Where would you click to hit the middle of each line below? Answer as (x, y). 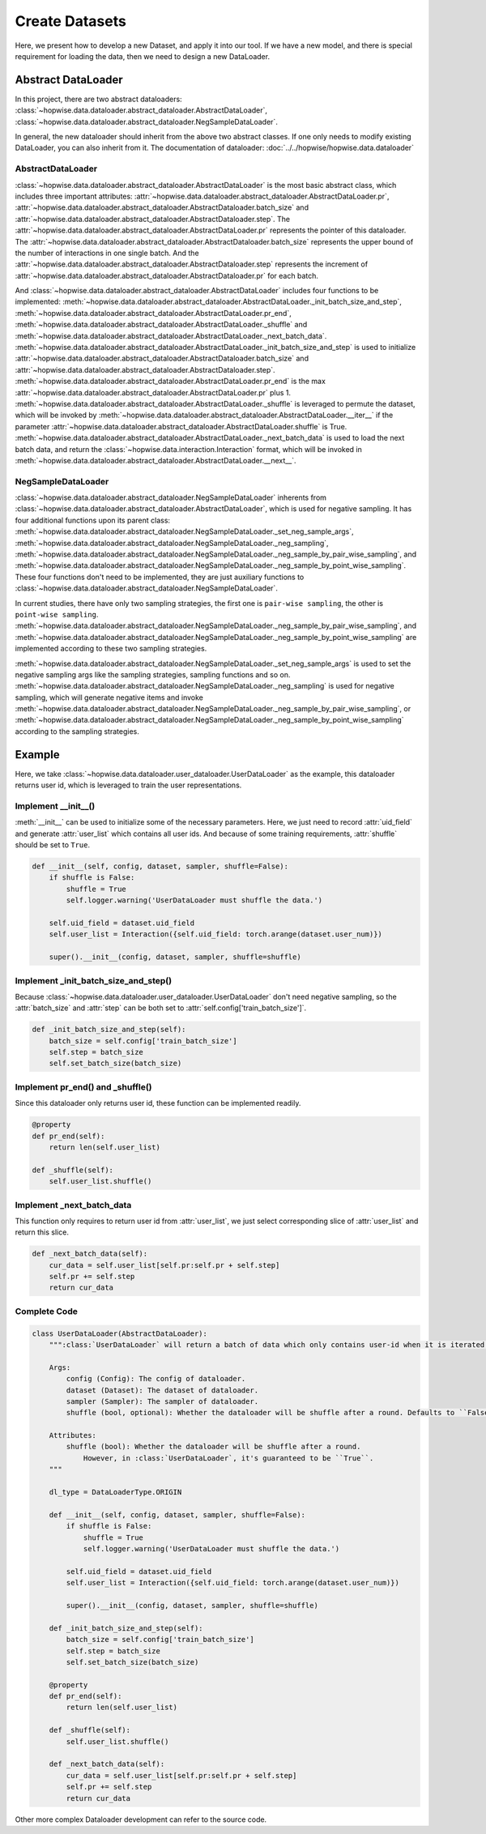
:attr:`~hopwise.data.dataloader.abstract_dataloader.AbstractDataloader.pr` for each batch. (167, 275)
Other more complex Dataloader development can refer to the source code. (141, 1819)
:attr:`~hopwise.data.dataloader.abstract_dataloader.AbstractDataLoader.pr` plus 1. (153, 392)
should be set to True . (53, 845)
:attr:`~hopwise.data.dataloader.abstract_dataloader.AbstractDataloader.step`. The (153, 219)
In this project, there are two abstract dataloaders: (98, 99)
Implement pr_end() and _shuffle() (83, 1087)
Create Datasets (71, 21)
